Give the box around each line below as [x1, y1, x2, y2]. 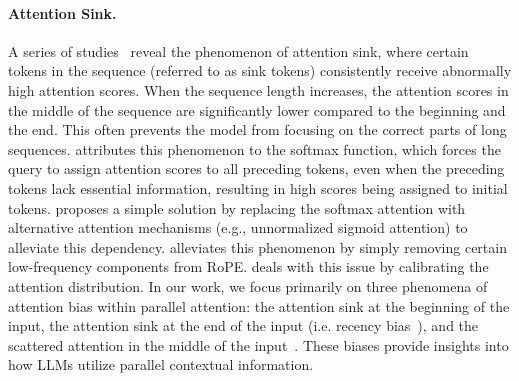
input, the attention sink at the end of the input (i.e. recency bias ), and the [8, 315, 479, 336]
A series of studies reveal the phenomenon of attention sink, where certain [8, 40, 469, 61]
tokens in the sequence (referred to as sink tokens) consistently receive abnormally [8, 60, 512, 81]
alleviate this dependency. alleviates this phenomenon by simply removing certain [8, 236, 507, 257]
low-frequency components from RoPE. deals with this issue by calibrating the [8, 256, 489, 277]
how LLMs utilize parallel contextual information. [8, 354, 314, 375]
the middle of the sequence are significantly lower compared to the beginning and [8, 99, 506, 120]
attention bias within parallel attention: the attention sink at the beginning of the [8, 295, 510, 316]
